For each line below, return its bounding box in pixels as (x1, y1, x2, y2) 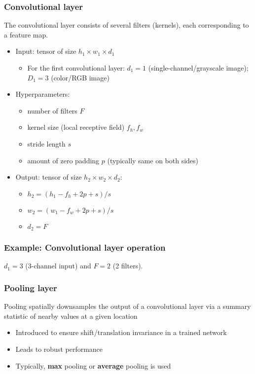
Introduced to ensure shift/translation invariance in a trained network (15, 327, 227, 337)
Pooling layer (4, 281, 57, 294)
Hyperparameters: (15, 89, 70, 99)
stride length (27, 138, 66, 149)
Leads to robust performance (15, 344, 103, 354)
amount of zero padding (27, 155, 100, 165)
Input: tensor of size (15, 46, 76, 56)
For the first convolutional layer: (27, 63, 125, 73)
